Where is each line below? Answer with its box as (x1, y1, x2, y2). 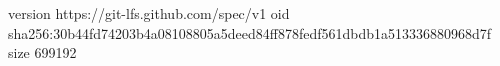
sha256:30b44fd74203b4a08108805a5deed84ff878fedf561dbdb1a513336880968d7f (8, 22, 492, 43)
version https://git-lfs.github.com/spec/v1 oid (8, 3, 290, 23)
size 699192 (8, 42, 77, 63)
